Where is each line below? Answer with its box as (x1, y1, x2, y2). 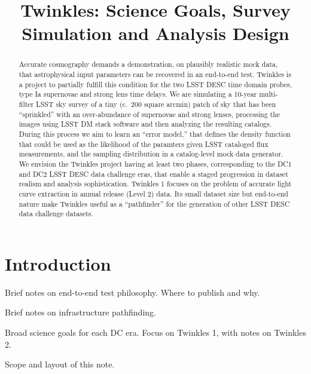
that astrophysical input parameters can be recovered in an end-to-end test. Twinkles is (19, 69, 291, 79)
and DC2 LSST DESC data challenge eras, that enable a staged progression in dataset (19, 168, 288, 179)
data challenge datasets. (19, 209, 93, 219)
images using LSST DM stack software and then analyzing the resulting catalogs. (19, 119, 272, 129)
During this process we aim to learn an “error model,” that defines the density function (19, 128, 291, 139)
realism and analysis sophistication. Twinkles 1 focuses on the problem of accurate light (19, 179, 292, 189)
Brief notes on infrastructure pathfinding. (5, 306, 156, 318)
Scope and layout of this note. (5, 358, 115, 370)
